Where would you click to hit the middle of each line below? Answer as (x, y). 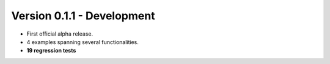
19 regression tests (51, 51)
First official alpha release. (60, 34)
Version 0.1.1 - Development (83, 16)
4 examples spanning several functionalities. (82, 42)
